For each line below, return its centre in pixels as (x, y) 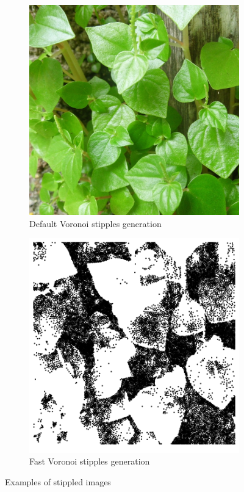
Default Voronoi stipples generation (95, 223)
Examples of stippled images (58, 481)
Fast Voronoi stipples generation (90, 461)
